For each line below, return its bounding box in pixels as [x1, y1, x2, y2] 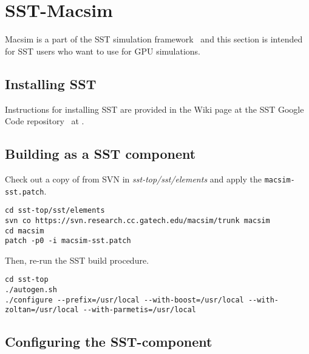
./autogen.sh [5, 286, 57, 295]
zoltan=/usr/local [5, 306, 79, 315]
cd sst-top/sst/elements [5, 206, 105, 215]
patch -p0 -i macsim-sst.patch [5, 236, 131, 245]
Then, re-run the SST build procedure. [5, 253, 149, 266]
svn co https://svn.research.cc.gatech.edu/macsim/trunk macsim [5, 216, 270, 225]
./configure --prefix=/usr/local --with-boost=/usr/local [5, 295, 244, 304]
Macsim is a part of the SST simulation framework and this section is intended [5, 33, 303, 45]
